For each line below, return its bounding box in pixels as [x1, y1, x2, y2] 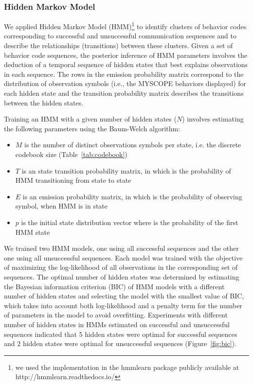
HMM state [15, 227, 50, 237]
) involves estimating [182, 114, 244, 124]
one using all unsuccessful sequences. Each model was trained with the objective [4, 252, 243, 262]
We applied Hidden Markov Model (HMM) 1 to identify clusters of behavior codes [4, 20, 247, 31]
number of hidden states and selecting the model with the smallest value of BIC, [4, 291, 244, 301]
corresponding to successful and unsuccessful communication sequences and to [4, 31, 236, 41]
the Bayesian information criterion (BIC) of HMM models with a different [4, 281, 225, 291]
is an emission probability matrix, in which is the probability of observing [22, 191, 242, 201]
